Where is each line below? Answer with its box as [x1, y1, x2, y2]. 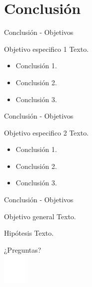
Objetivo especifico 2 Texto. [4, 127, 89, 138]
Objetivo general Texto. [4, 211, 76, 221]
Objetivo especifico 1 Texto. [4, 43, 89, 54]
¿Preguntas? [4, 244, 41, 255]
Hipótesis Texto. [4, 228, 54, 238]
